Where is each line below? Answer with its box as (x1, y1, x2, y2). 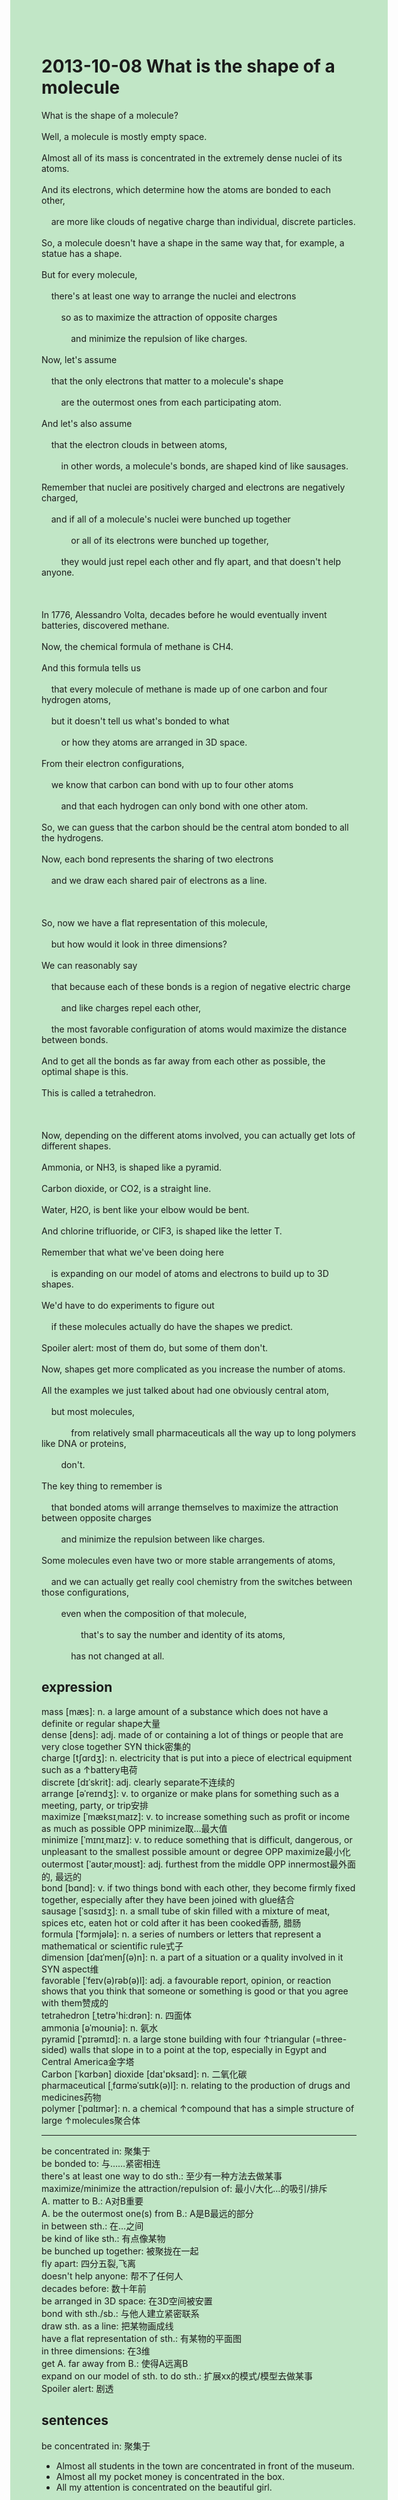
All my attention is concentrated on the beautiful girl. (55, 2481, 273, 2493)
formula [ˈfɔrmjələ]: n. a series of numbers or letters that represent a (41, 1928, 322, 1940)
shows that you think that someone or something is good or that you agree (41, 1985, 349, 1997)
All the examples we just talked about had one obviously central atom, (41, 1384, 330, 1396)
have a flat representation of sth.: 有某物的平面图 (41, 2332, 243, 2344)
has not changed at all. (70, 1650, 165, 1662)
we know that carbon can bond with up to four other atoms (50, 778, 294, 790)
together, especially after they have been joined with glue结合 (41, 1893, 296, 1905)
